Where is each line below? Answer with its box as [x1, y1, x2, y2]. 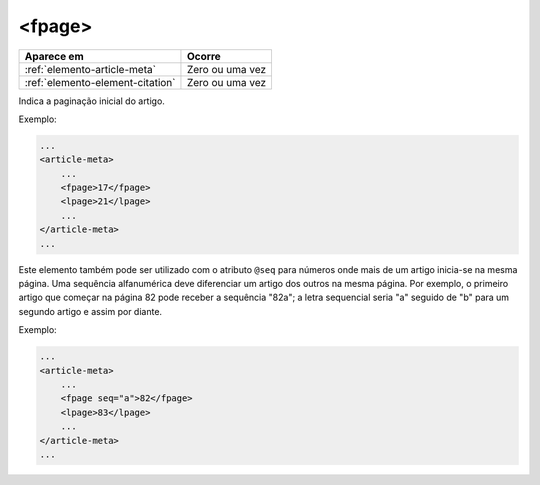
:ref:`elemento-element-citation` [24, 75, 176, 89]
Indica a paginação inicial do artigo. [18, 95, 165, 107]
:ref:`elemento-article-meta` [24, 62, 157, 76]
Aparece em [24, 49, 84, 63]
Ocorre [186, 49, 222, 63]
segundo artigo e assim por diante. [18, 305, 163, 317]
